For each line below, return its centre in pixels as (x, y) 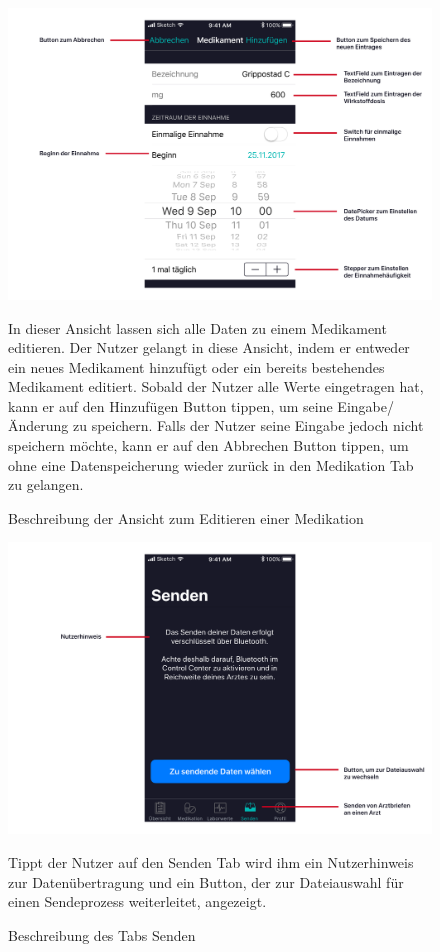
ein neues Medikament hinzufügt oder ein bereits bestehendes (196, 366)
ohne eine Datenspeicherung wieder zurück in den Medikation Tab (211, 464)
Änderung (38, 425)
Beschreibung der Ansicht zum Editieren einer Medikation (186, 517)
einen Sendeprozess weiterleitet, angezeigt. (137, 901)
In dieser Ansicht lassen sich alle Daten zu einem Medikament (197, 327)
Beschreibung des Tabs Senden (102, 934)
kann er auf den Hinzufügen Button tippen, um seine (170, 405)
